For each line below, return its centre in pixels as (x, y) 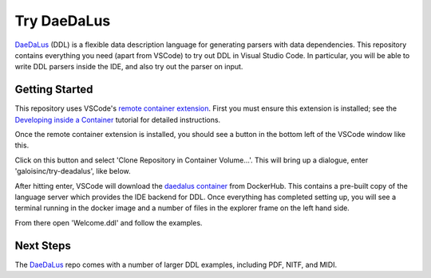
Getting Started (54, 90)
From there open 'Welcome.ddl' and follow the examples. (109, 222)
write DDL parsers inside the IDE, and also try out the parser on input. (129, 67)
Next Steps (43, 246)
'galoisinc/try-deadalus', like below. (73, 171)
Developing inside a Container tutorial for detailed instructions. (118, 119)
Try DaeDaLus (63, 21)
